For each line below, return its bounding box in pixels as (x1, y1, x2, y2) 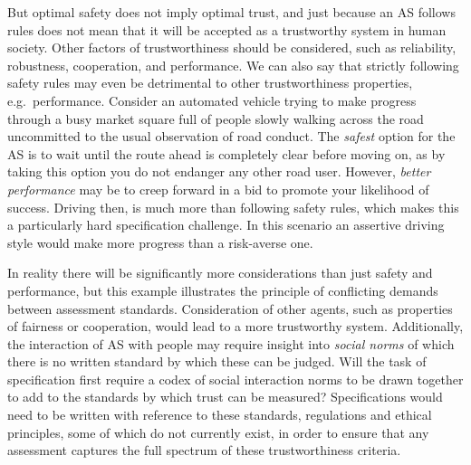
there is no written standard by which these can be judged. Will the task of (7, 352, 427, 371)
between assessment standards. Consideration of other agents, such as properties (7, 299, 453, 318)
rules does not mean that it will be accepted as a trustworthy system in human (7, 20, 447, 39)
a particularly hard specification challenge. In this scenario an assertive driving (7, 215, 445, 234)
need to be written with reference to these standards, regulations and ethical (7, 405, 432, 424)
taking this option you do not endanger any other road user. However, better (7, 162, 431, 181)
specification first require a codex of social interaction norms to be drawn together (7, 369, 464, 388)
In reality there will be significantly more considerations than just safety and (7, 263, 433, 282)
